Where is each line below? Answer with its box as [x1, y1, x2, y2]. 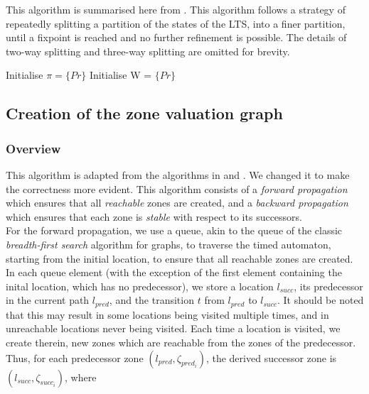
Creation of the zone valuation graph [6, 102, 283, 124]
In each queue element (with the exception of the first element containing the [6, 265, 342, 280]
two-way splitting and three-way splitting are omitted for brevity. [6, 43, 290, 58]
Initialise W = [89, 67, 152, 82]
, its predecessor [294, 278, 363, 293]
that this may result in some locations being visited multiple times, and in [6, 307, 329, 322]
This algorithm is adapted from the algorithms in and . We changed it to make [6, 167, 350, 182]
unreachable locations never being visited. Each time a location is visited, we [6, 321, 341, 336]
